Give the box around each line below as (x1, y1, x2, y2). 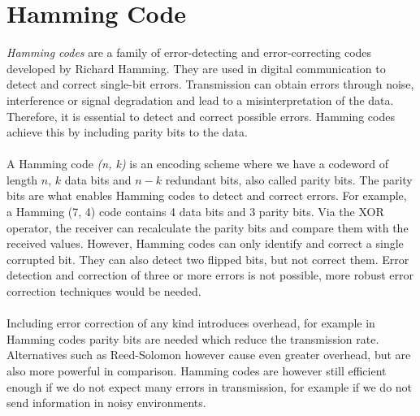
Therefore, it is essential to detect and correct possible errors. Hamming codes (6, 107, 395, 124)
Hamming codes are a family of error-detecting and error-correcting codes (6, 44, 372, 61)
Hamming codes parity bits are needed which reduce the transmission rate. (6, 330, 379, 347)
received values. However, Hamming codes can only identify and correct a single (6, 235, 404, 252)
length (6, 171, 38, 188)
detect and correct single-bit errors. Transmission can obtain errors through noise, (6, 76, 414, 93)
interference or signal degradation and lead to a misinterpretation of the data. (6, 91, 394, 108)
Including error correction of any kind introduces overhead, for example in (6, 314, 375, 331)
